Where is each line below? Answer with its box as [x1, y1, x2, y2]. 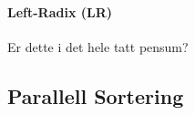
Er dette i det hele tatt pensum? [7, 37, 189, 56]
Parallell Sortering [7, 81, 184, 110]
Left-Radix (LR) [7, 2, 113, 21]
